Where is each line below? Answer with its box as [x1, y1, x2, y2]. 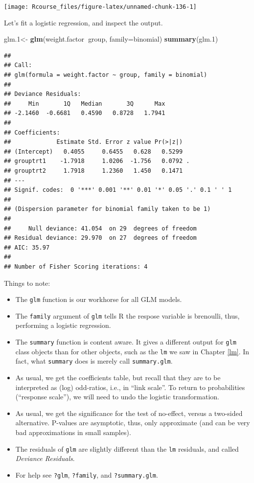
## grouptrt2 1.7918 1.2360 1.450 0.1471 [4, 167, 183, 174]
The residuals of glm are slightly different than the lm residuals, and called [15, 443, 239, 454]
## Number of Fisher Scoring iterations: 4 [4, 263, 148, 270]
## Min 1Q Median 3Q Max [4, 100, 165, 107]
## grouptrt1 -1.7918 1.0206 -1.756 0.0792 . [4, 158, 190, 165]
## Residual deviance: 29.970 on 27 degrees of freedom [4, 234, 197, 242]
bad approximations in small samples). [15, 427, 131, 437]
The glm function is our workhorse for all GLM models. [15, 294, 182, 304]
